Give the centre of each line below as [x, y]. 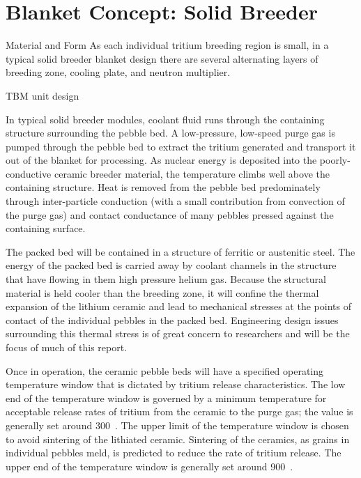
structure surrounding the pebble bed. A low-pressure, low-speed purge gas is [170, 133]
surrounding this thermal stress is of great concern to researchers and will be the [178, 333]
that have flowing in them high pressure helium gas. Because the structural [166, 279]
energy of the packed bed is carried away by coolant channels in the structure [171, 265]
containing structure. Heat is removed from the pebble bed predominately [163, 187]
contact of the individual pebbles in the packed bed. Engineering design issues [172, 319]
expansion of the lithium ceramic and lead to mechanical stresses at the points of [178, 306]
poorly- [335, 160]
